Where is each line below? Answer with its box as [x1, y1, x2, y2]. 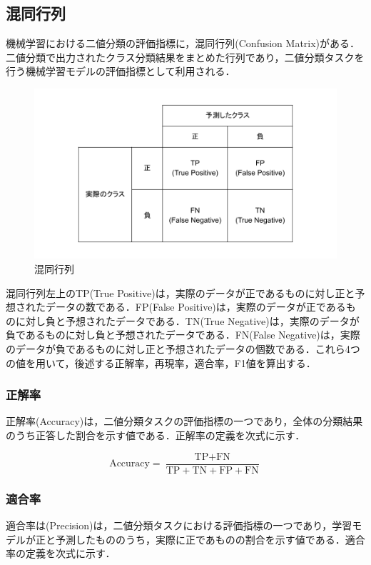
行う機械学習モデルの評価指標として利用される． [6, 64, 235, 79]
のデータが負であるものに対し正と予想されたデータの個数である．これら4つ [6, 341, 360, 356]
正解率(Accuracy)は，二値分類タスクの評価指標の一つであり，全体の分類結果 [6, 414, 363, 429]
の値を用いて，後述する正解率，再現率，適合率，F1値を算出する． [6, 355, 316, 370]
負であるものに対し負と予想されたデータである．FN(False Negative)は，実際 [6, 327, 360, 342]
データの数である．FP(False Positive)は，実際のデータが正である [45, 299, 346, 314]
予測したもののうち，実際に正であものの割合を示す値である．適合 [55, 531, 365, 546]
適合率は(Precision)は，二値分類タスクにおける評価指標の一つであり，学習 [6, 517, 352, 532]
